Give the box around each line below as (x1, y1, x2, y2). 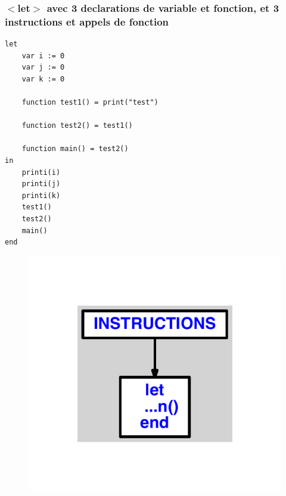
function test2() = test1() (21, 121, 133, 130)
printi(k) (21, 191, 61, 200)
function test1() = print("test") (21, 98, 158, 107)
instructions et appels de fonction (5, 14, 169, 29)
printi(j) (21, 180, 61, 189)
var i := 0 (21, 51, 65, 60)
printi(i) (21, 168, 61, 177)
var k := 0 (21, 74, 65, 83)
